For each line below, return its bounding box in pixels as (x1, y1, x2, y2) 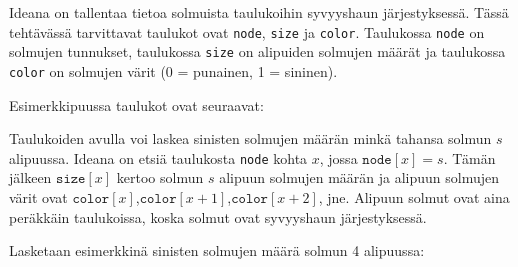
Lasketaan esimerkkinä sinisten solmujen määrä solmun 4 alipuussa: (9, 240, 425, 261)
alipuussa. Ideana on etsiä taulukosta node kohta (9, 147, 308, 168)
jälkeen (9, 167, 52, 188)
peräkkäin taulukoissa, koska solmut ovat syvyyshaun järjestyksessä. (9, 206, 427, 227)
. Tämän (443, 147, 496, 168)
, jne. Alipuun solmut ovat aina (318, 187, 510, 207)
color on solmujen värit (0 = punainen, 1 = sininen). (9, 60, 338, 81)
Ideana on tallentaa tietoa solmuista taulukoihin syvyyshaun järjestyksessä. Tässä (9, 2, 509, 22)
